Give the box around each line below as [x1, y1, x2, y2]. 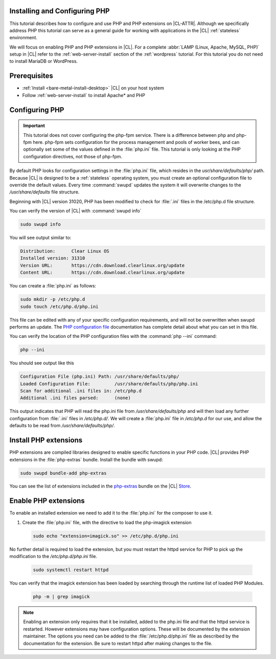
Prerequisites [9, 71, 53, 80]
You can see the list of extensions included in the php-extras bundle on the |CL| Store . [9, 483, 192, 490]
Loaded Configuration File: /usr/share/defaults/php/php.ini [20, 381, 198, 386]
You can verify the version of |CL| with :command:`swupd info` [9, 208, 142, 214]
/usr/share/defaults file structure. [9, 189, 80, 195]
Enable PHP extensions [9, 497, 85, 505]
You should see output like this [9, 360, 74, 366]
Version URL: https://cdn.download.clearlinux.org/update [20, 262, 185, 268]
